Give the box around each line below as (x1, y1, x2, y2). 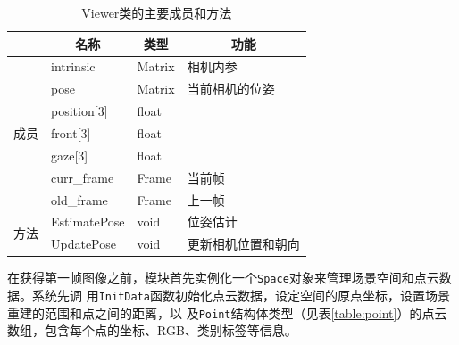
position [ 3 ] (51, 102, 108, 120)
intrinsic (51, 57, 96, 76)
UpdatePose (51, 234, 116, 253)
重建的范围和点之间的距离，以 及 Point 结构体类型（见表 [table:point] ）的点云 (7, 303, 447, 322)
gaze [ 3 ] (51, 145, 88, 164)
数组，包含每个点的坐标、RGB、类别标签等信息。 (7, 321, 297, 340)
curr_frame (51, 168, 114, 186)
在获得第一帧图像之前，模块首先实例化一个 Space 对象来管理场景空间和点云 (7, 268, 439, 287)
